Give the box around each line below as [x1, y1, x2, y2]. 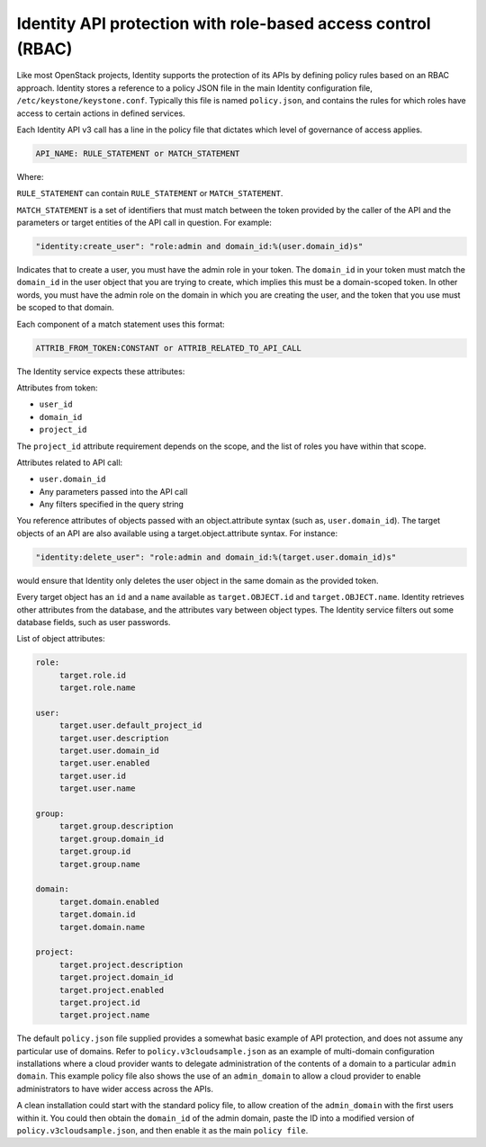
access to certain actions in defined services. [16, 108, 185, 119]
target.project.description [58, 959, 184, 970]
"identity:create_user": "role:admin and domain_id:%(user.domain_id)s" [35, 241, 364, 252]
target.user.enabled [58, 758, 150, 768]
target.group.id [58, 847, 131, 856]
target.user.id [58, 770, 126, 781]
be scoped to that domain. [16, 302, 114, 313]
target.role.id [58, 670, 126, 680]
